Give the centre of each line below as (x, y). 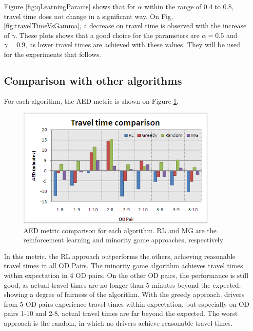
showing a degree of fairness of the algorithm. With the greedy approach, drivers (124, 294)
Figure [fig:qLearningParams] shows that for (70, 6)
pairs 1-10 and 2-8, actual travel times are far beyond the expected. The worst (121, 313)
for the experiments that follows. (53, 54)
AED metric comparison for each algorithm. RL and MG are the (120, 230)
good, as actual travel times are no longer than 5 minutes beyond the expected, (123, 285)
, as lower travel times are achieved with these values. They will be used (133, 45)
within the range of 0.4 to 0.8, (189, 6)
